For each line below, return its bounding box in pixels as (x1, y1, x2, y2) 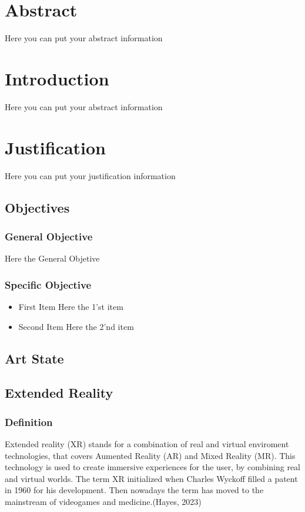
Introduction (5, 66, 109, 90)
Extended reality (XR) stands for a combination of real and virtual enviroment (5, 437, 289, 450)
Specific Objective (5, 277, 92, 292)
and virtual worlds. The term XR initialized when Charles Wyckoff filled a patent (5, 472, 298, 484)
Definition (5, 414, 53, 429)
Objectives (5, 198, 70, 216)
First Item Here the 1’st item (18, 300, 123, 312)
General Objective (5, 229, 93, 243)
